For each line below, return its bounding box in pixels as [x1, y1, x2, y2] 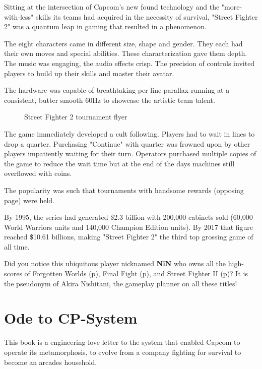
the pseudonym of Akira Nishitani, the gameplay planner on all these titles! [4, 278, 237, 288]
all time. [4, 241, 30, 252]
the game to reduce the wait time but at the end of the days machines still [4, 158, 235, 168]
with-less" [4, 11, 34, 22]
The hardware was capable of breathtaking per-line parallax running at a [4, 85, 230, 95]
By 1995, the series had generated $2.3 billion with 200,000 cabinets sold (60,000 [4, 212, 253, 222]
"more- [221, 2, 242, 12]
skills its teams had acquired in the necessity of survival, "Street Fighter [35, 11, 258, 22]
